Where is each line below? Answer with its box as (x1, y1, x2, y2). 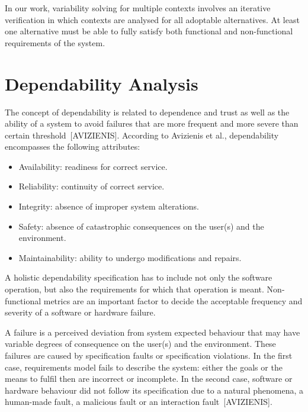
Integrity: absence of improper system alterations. (18, 200, 199, 213)
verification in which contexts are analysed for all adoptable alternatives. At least (5, 13, 300, 25)
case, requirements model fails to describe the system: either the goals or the (5, 360, 283, 373)
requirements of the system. (5, 36, 105, 49)
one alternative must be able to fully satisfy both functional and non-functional (5, 25, 293, 37)
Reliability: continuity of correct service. (18, 180, 165, 192)
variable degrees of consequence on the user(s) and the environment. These (5, 337, 276, 350)
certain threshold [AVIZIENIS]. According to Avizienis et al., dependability (5, 128, 279, 141)
